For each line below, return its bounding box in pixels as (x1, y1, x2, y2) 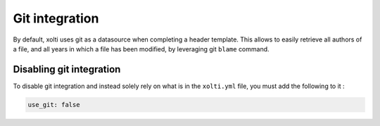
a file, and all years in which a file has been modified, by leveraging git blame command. (13, 44, 270, 53)
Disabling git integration (13, 63, 121, 75)
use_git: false (27, 101, 80, 108)
